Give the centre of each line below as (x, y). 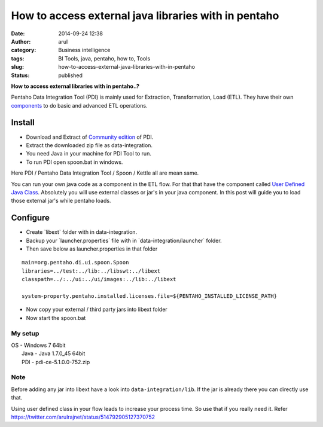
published (71, 75)
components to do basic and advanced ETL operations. (79, 105)
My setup (25, 333)
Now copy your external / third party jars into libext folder (97, 309)
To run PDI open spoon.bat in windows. (74, 162)
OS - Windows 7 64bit (38, 345)
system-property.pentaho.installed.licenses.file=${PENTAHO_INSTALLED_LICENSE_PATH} (150, 296)
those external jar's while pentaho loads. (61, 201)
